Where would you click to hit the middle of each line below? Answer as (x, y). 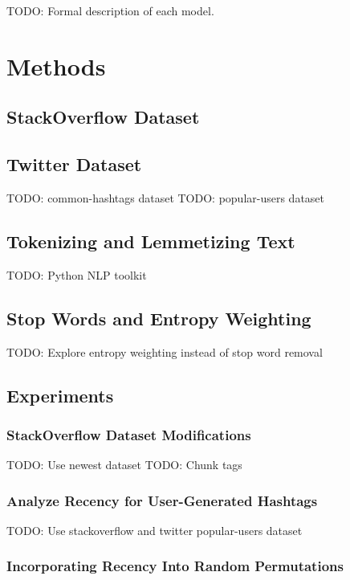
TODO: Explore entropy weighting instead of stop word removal (165, 351)
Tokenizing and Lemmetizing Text (151, 241)
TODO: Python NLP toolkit (77, 274)
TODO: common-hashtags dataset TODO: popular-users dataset (166, 197)
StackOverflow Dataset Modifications (129, 434)
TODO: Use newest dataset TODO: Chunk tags (124, 465)
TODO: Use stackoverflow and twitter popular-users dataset (155, 530)
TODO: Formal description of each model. (110, 10)
